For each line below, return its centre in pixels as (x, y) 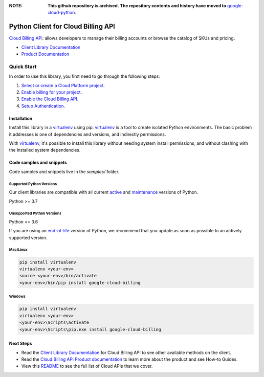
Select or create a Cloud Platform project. (63, 85)
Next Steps (21, 344)
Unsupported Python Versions (35, 213)
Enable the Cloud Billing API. (50, 99)
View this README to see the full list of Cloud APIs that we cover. (87, 366)
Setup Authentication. (43, 106)
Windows (17, 297)
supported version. (28, 238)
